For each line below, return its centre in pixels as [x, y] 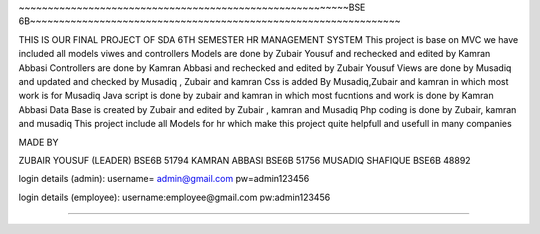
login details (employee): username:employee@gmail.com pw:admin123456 [174, 197]
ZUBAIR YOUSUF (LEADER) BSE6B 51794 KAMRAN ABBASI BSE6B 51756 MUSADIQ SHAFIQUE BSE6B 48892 [244, 160]
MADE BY [38, 142]
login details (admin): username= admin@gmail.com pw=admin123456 [164, 179]
